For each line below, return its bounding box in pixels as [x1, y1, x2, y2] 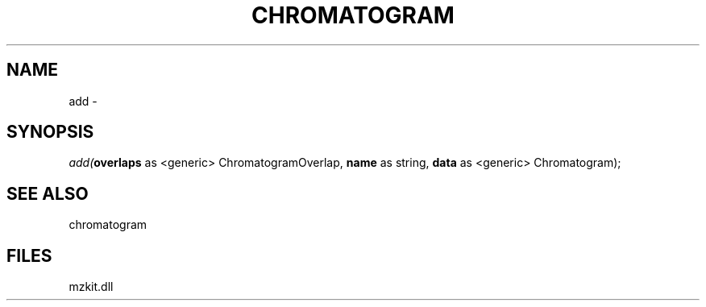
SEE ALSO [6, 183, 89, 204]
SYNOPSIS [6, 122, 94, 143]
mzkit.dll [69, 280, 114, 294]
